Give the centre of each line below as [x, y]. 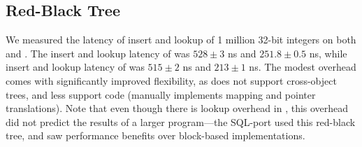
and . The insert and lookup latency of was [98, 53]
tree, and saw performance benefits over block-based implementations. [155, 135]
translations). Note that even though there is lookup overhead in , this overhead [177, 108]
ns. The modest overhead [303, 67]
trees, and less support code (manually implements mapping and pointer [161, 94]
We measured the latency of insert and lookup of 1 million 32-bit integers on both [181, 40]
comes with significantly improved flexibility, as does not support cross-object [171, 80]
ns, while [328, 53]
